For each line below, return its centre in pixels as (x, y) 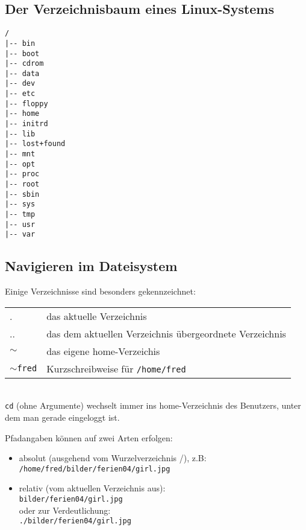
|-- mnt (20, 154)
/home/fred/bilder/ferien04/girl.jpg (95, 469)
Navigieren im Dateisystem (91, 266)
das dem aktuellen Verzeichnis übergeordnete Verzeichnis (166, 333)
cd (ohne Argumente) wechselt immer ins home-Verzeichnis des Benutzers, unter (153, 405)
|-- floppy (27, 104)
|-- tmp (20, 215)
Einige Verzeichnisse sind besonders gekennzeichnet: (100, 291)
